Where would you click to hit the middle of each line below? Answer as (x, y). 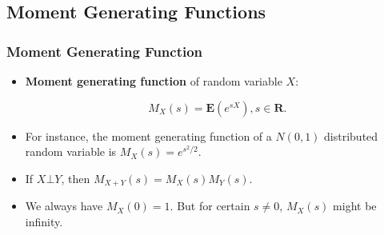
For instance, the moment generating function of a (148, 135)
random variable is (71, 151)
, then (76, 178)
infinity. (44, 221)
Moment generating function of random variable (154, 81)
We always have (64, 206)
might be (355, 206)
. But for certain (210, 206)
